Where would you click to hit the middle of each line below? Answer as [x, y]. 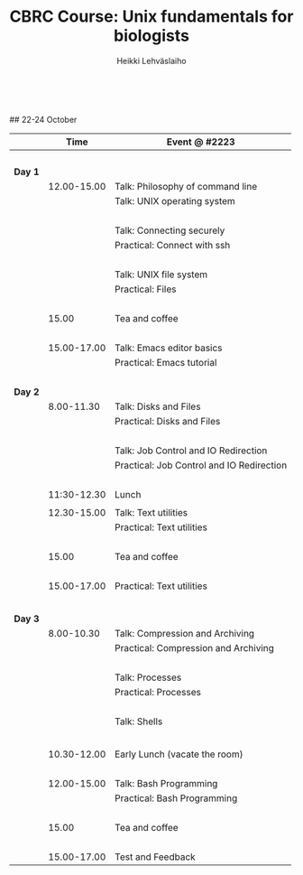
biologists [151, 36]
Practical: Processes [157, 692]
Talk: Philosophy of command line [186, 186]
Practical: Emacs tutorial [165, 362]
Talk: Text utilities [151, 512]
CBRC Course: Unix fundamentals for [151, 17]
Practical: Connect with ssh [172, 245]
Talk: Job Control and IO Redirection [191, 451]
